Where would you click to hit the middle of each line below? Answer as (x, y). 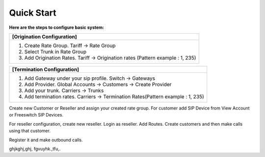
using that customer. (30, 131)
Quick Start (33, 13)
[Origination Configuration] (44, 37)
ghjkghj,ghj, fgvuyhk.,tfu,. (35, 149)
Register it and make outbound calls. (46, 140)
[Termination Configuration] (46, 69)
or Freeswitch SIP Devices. (36, 115)
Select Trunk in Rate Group (55, 51)
